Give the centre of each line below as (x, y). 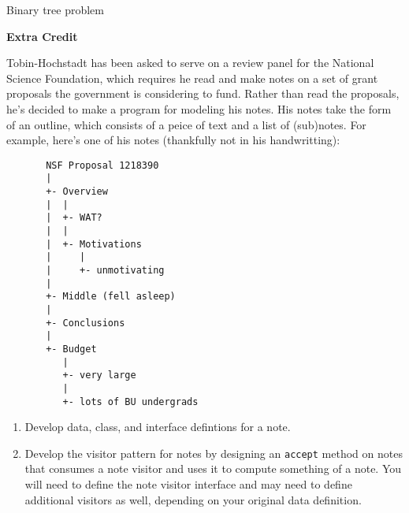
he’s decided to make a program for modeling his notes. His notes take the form (199, 108)
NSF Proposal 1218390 (102, 165)
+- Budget (71, 349)
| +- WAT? (74, 218)
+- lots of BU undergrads (130, 401)
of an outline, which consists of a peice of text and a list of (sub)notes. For (186, 124)
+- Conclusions (86, 323)
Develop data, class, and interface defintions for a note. (158, 427)
